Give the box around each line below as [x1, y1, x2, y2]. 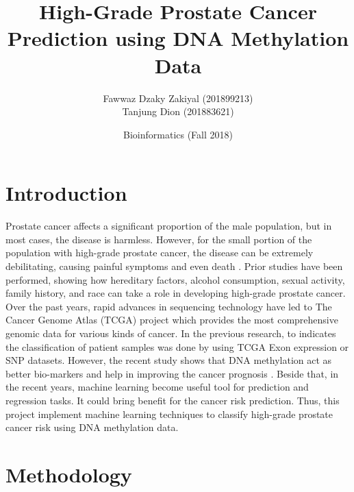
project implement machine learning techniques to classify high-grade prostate [5, 406, 333, 421]
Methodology [5, 460, 132, 488]
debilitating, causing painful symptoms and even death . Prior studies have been [5, 259, 343, 273]
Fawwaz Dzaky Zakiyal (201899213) [103, 90, 253, 105]
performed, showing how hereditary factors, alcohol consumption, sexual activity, [5, 272, 345, 286]
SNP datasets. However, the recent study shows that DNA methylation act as [5, 353, 332, 367]
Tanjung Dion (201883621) [122, 104, 234, 119]
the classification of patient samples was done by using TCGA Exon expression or [5, 339, 349, 354]
